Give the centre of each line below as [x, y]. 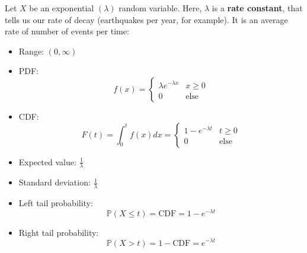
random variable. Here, [160, 8]
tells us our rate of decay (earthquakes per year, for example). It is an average [146, 19]
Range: [31, 51]
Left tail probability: [56, 203]
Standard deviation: [55, 182]
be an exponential [62, 8]
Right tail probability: [59, 232]
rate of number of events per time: [67, 31]
